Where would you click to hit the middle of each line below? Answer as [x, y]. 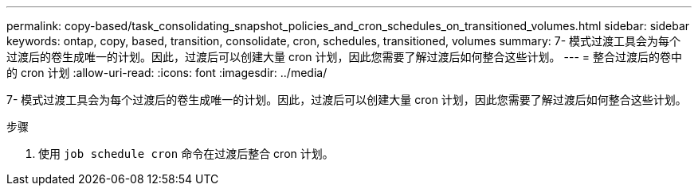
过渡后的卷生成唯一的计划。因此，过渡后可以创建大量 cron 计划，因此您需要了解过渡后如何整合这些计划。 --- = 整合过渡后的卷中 [344, 57]
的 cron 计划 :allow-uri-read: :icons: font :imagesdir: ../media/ [167, 73]
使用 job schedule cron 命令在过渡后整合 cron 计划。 [186, 154]
